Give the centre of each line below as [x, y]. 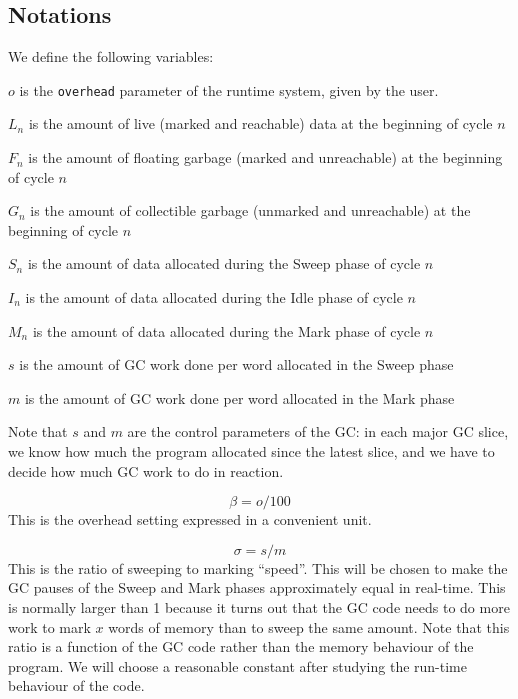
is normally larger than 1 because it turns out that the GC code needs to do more [259, 606]
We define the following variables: [111, 56]
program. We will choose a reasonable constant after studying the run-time [238, 665]
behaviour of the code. [76, 685]
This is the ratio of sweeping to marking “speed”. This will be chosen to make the [258, 567]
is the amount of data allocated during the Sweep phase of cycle [224, 263]
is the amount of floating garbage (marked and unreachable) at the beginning [265, 157]
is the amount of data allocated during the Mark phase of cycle [226, 330]
